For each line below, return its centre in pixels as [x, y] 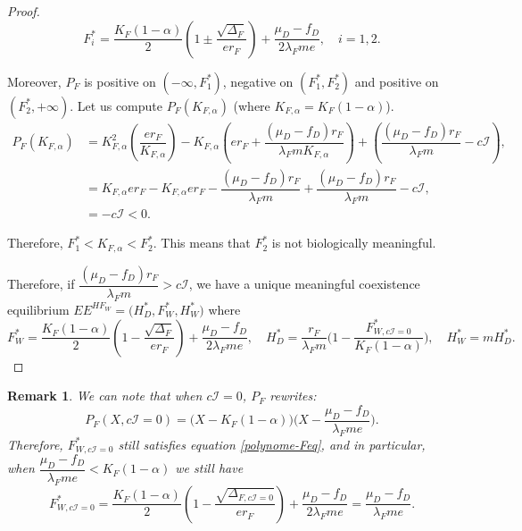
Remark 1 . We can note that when [105, 396]
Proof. [24, 11]
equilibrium [38, 309]
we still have [209, 468]
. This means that [202, 243]
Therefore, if [41, 284]
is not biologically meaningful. [354, 243]
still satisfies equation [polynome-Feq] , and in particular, [272, 444]
